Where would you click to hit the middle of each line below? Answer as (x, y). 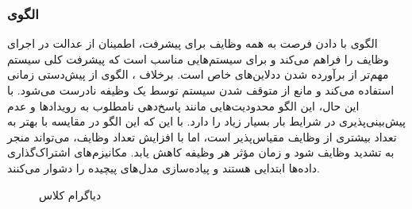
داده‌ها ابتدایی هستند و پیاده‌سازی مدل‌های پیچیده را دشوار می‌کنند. (164, 167)
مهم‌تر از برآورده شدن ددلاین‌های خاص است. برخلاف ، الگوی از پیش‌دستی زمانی (198, 74)
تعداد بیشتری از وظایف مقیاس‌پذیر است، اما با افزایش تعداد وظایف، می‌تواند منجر (202, 136)
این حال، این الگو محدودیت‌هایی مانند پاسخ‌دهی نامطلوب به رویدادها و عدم (183, 105)
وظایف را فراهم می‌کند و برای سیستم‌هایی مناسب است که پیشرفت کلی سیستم (198, 58)
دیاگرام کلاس (70, 194)
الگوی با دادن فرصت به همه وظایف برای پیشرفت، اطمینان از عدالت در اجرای (193, 43)
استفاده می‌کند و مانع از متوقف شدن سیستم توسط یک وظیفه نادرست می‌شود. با (201, 90)
